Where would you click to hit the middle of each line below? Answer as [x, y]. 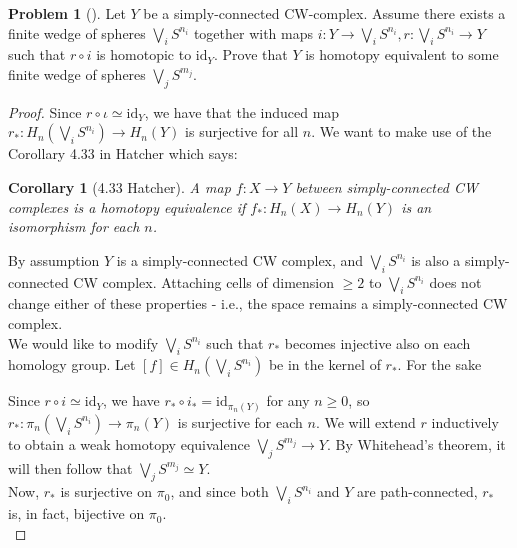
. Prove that [251, 54]
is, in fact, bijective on [76, 513]
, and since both [219, 491]
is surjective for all [242, 131]
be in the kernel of [324, 364]
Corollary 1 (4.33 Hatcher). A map [119, 186]
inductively [465, 421]
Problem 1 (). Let [67, 13]
